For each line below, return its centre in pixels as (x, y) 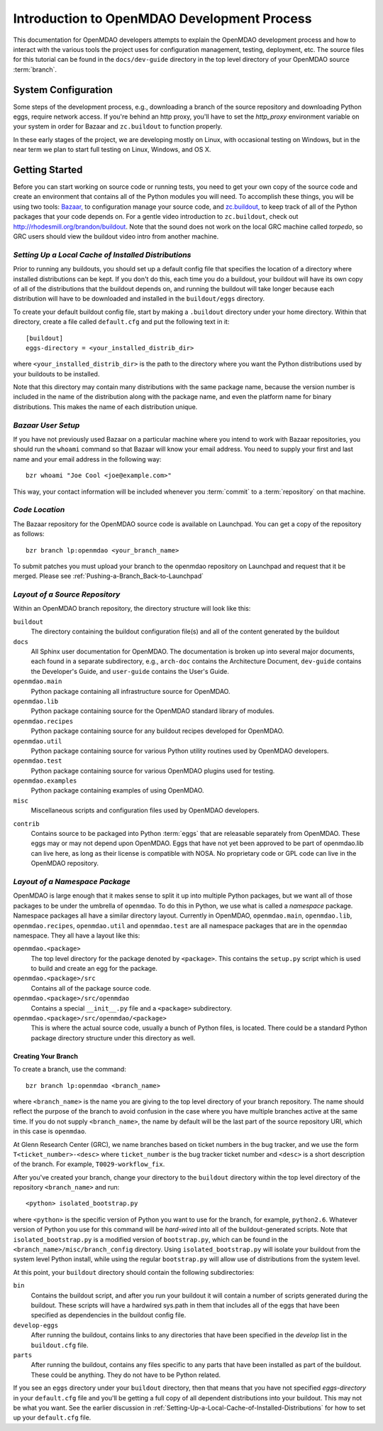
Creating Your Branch (45, 1056)
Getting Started (48, 170)
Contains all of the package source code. (91, 988)
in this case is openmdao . (50, 1131)
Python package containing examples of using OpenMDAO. (118, 790)
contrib (27, 823)
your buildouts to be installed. (56, 374)
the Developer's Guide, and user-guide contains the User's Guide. (130, 671)
